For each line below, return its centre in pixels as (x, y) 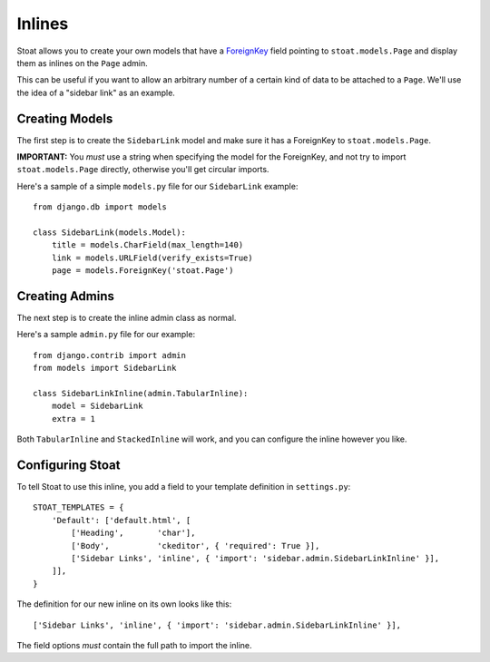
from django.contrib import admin (109, 355)
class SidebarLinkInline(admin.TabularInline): (141, 393)
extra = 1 (73, 419)
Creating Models (65, 118)
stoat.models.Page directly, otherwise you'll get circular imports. (143, 170)
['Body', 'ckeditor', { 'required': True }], (196, 545)
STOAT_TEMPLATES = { (78, 507)
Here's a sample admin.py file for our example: (106, 335)
